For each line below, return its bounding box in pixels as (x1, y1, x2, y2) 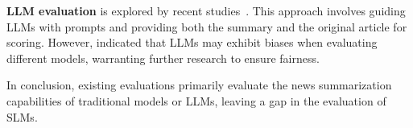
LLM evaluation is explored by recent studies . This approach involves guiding (6, 2, 406, 19)
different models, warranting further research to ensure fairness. (6, 49, 320, 66)
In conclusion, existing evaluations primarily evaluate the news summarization (6, 76, 392, 93)
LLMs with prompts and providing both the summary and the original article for (6, 18, 407, 35)
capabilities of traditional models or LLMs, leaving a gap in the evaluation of (6, 92, 386, 109)
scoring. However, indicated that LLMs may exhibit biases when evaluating (6, 34, 378, 51)
